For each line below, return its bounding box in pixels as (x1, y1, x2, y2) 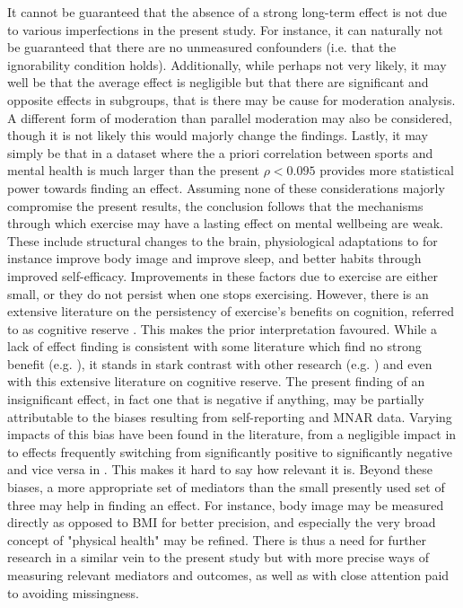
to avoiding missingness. (7, 583, 139, 602)
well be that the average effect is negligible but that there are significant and (7, 73, 429, 92)
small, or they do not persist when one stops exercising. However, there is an (7, 284, 429, 303)
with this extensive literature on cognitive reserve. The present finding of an (7, 372, 425, 391)
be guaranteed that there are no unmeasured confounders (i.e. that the (7, 38, 397, 57)
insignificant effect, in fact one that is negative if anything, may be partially (7, 390, 424, 409)
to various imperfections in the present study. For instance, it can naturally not (7, 20, 443, 39)
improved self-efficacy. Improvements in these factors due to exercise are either (7, 266, 439, 285)
